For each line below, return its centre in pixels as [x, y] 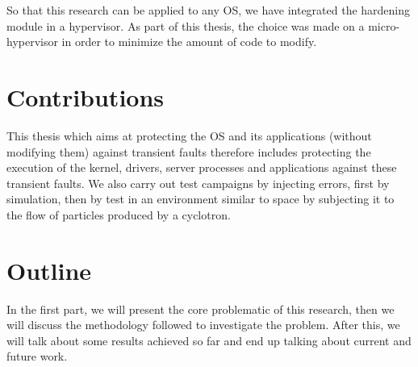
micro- [384, 25]
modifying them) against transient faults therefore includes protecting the [189, 151]
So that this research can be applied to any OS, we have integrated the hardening [209, 10]
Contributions [86, 96]
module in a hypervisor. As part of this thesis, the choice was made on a [186, 25]
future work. [37, 356]
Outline [49, 270]
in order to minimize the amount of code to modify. [189, 42]
